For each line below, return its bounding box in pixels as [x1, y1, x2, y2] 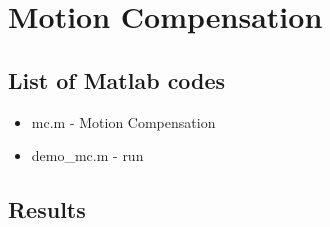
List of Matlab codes [8, 64, 226, 95]
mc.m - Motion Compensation [31, 111, 216, 132]
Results [8, 194, 86, 225]
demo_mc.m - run [31, 145, 144, 166]
